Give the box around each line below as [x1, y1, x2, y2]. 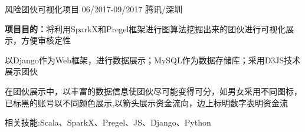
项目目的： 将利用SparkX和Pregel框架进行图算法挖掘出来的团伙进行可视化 [5, 22, 286, 35]
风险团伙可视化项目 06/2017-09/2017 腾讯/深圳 [5, 3, 183, 15]
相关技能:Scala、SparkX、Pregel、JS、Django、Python [5, 116, 211, 128]
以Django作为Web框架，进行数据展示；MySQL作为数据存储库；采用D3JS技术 [5, 53, 301, 66]
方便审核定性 [21, 34, 71, 46]
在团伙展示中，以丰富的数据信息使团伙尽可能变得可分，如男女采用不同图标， [5, 84, 302, 97]
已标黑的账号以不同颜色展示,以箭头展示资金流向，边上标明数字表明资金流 [5, 96, 288, 109]
